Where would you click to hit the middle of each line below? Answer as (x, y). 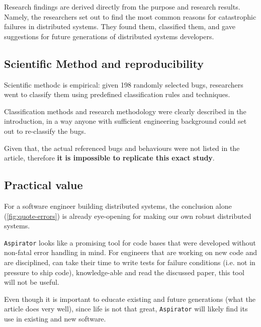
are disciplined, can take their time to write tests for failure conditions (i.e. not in (130, 262)
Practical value (43, 185)
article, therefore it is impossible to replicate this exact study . (109, 158)
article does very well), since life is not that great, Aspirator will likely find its (126, 309)
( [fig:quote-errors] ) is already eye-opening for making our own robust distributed (128, 216)
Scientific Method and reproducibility (104, 63)
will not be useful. (32, 282)
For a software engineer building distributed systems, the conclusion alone (118, 206)
